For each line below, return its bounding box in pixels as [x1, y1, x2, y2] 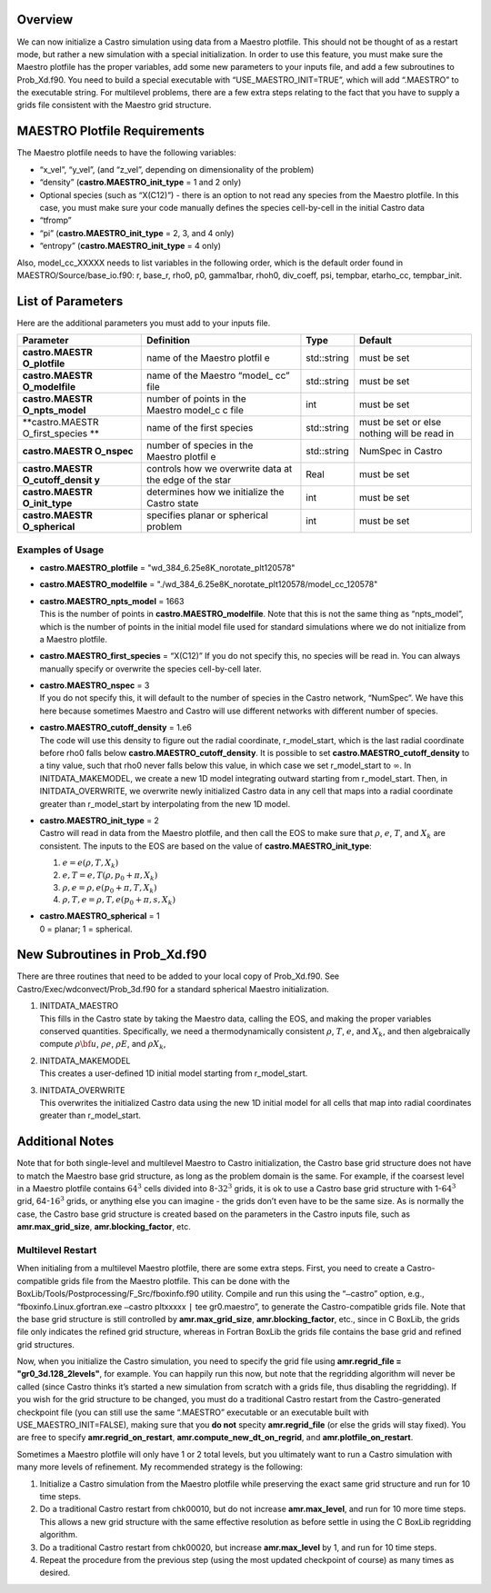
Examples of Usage [16, 543, 105, 556]
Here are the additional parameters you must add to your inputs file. [16, 317, 271, 328]
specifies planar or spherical [145, 509, 268, 522]
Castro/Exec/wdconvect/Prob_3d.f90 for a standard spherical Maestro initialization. [16, 983, 329, 994]
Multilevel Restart [16, 1243, 97, 1256]
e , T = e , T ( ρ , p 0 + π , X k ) [62, 870, 158, 882]
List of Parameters [16, 294, 124, 309]
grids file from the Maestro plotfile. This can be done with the [60, 1275, 290, 1286]
